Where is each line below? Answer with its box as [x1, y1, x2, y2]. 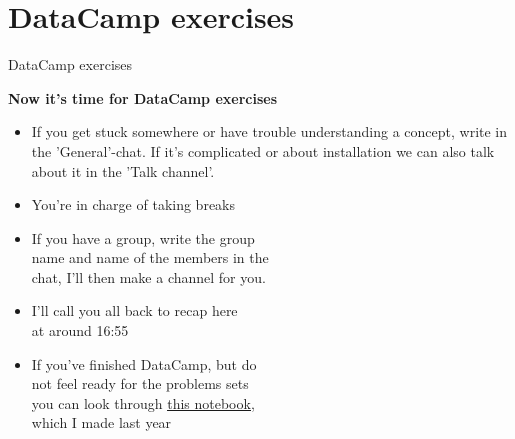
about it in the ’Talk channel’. [31, 160, 215, 181]
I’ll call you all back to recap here [31, 300, 238, 321]
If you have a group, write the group [31, 227, 255, 248]
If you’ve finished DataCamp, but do [31, 353, 257, 374]
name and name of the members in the [31, 247, 269, 268]
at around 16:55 [31, 320, 129, 341]
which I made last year [31, 412, 172, 433]
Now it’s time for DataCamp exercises [8, 87, 277, 108]
